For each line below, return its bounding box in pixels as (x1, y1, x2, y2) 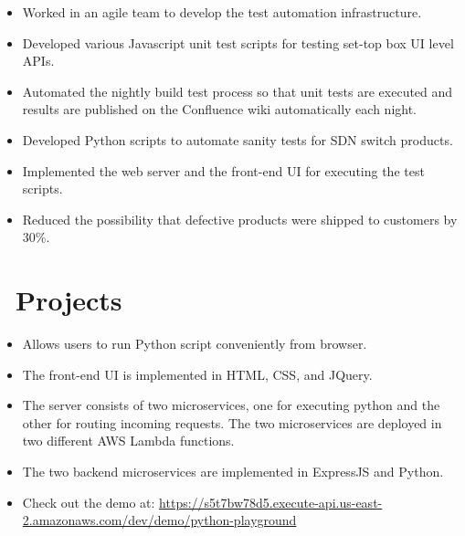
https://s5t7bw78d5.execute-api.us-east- (159, 492, 383, 511)
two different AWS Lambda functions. (22, 431, 235, 450)
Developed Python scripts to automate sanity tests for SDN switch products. (22, 130, 453, 149)
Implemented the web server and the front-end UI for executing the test (22, 161, 425, 180)
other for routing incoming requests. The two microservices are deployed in (22, 413, 442, 432)
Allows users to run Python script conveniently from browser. (22, 334, 367, 353)
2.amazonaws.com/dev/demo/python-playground (22, 510, 297, 530)
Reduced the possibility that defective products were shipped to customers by (22, 209, 458, 228)
